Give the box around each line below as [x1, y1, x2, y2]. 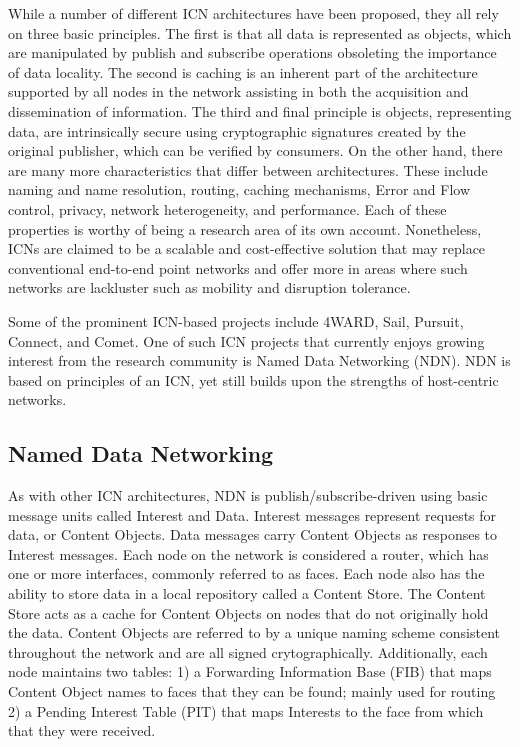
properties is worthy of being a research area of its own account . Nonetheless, [8, 218, 482, 239]
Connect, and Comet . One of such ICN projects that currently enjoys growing [8, 330, 485, 351]
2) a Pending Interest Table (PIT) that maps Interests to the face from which [8, 700, 484, 721]
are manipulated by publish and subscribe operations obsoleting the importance [8, 42, 497, 63]
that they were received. [8, 720, 156, 741]
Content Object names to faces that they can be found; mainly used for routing [8, 681, 496, 702]
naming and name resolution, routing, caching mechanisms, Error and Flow [8, 179, 471, 200]
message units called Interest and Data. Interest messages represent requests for [8, 504, 497, 525]
